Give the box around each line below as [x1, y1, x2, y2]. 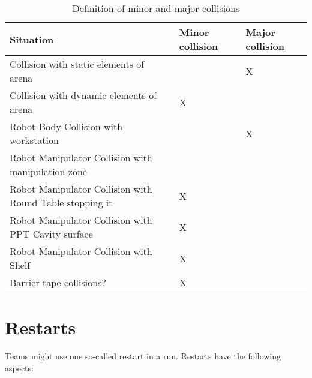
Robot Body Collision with [10, 119, 123, 133]
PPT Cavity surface [10, 227, 93, 241]
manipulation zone [10, 164, 87, 178]
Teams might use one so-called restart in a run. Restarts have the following [5, 350, 281, 362]
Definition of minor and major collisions [72, 1, 240, 15]
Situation [10, 32, 54, 46]
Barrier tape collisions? [10, 275, 106, 289]
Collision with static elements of [10, 57, 145, 71]
